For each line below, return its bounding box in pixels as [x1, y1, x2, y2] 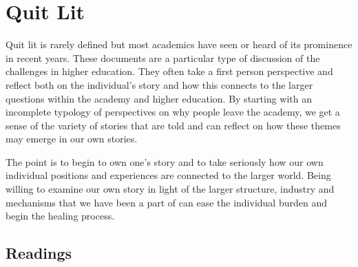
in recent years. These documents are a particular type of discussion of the [6, 50, 320, 65]
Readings [6, 242, 72, 264]
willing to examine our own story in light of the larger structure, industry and [6, 182, 335, 196]
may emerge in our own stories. [6, 131, 138, 146]
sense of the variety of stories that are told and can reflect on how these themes [6, 118, 341, 132]
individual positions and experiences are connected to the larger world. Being [6, 168, 331, 182]
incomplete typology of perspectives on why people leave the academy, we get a [6, 105, 340, 119]
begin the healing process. [6, 209, 115, 223]
